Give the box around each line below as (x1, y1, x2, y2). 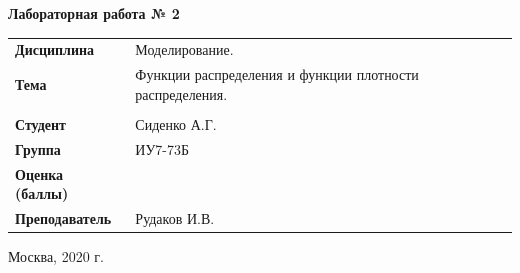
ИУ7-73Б (135, 138, 190, 159)
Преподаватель (15, 208, 112, 228)
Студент (15, 113, 66, 134)
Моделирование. (135, 39, 234, 60)
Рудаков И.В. (135, 208, 215, 228)
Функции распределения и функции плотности (135, 64, 419, 85)
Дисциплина (15, 39, 95, 60)
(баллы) (15, 183, 69, 204)
